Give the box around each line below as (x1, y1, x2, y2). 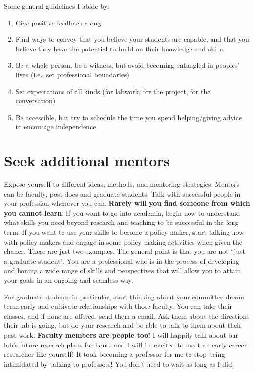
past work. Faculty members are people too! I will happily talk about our (4, 329, 238, 340)
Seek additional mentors (4, 150, 170, 171)
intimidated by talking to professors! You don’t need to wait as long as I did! (4, 358, 234, 369)
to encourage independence (15, 122, 96, 132)
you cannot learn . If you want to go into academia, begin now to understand (4, 207, 240, 218)
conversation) (15, 96, 56, 106)
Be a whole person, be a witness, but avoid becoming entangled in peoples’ (15, 60, 240, 70)
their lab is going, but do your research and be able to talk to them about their (4, 320, 242, 330)
